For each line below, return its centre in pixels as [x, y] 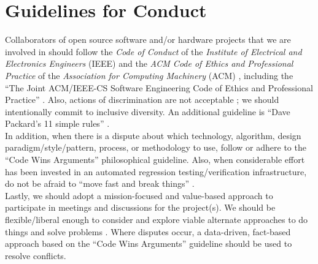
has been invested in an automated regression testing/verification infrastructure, [156, 171]
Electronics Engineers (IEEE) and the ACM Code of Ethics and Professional [149, 63]
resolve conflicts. [36, 255]
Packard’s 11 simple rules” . [57, 123]
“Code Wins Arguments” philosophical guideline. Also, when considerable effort [155, 160]
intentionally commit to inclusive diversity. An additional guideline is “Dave [148, 111]
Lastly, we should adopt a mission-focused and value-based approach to [139, 195]
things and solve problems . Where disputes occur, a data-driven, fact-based [148, 231]
